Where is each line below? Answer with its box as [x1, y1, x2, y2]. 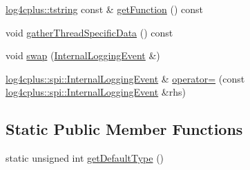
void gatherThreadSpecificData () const [6, 25, 173, 39]
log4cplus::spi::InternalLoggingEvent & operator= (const [6, 71, 245, 85]
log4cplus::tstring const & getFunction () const [6, 2, 204, 16]
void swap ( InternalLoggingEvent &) [6, 48, 160, 63]
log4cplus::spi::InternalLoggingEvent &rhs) [6, 85, 186, 99]
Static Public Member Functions [6, 118, 243, 140]
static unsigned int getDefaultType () [6, 151, 164, 165]
